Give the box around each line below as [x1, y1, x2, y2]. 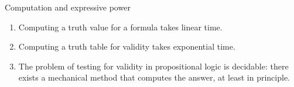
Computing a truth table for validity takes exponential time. [18, 40, 235, 53]
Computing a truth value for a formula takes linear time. [18, 20, 223, 33]
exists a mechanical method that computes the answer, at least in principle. [18, 71, 290, 83]
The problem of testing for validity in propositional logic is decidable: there [18, 60, 289, 72]
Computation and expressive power [5, 1, 131, 13]
